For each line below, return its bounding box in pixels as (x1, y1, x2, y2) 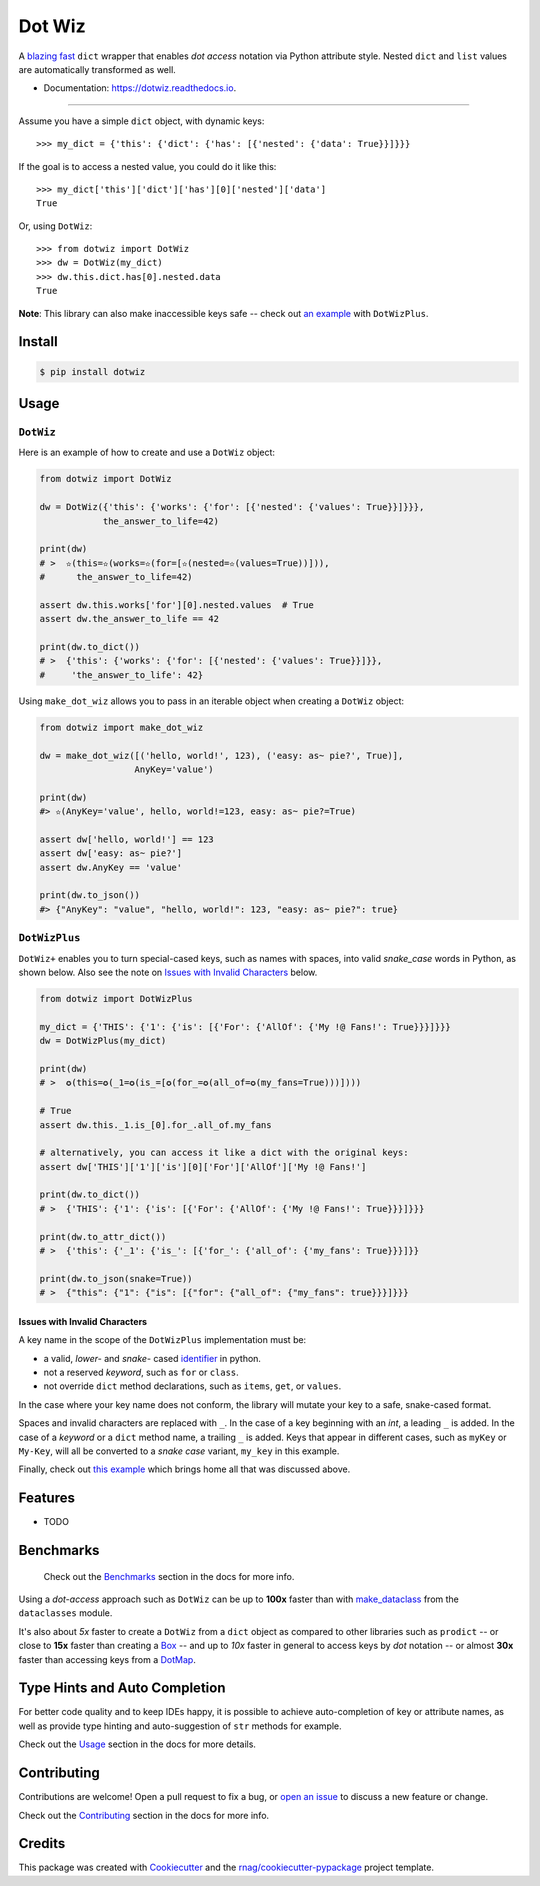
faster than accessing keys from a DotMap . (18, 1653, 197, 1665)
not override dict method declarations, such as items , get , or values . (43, 1380, 342, 1392)
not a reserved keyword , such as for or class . (43, 1366, 239, 1378)
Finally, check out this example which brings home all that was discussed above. (18, 1463, 351, 1475)
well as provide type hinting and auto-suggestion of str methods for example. (18, 1720, 342, 1732)
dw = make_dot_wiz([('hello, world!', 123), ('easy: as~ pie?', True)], (39, 750, 404, 761)
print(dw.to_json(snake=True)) (39, 1273, 194, 1284)
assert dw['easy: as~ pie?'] (39, 848, 183, 859)
